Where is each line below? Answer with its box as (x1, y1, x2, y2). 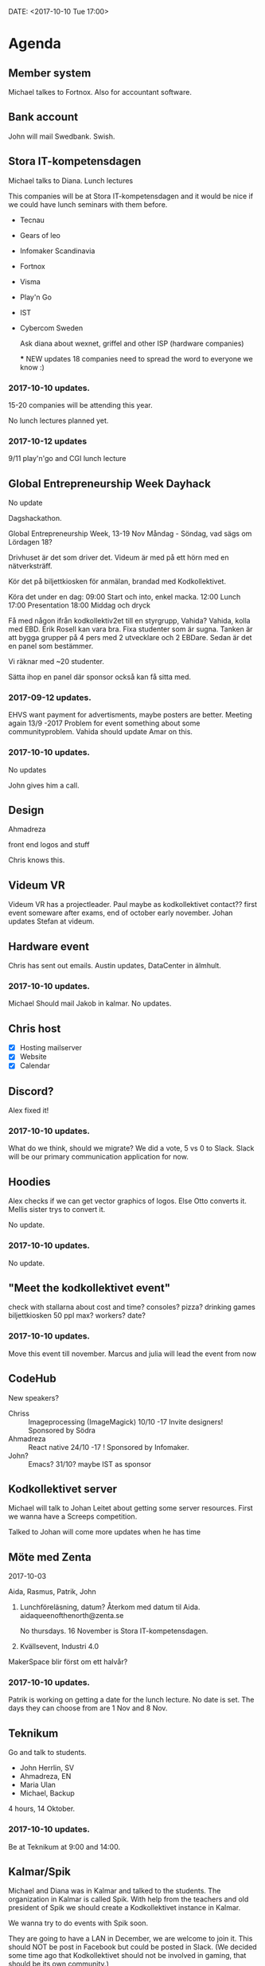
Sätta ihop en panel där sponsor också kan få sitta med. (8, 672, 192, 682)
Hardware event (8, 940, 90, 953)
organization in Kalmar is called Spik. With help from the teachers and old (8, 1894, 249, 1904)
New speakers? (8, 1393, 60, 1402)
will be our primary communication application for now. (8, 1152, 189, 1162)
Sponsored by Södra (28, 1425, 95, 1435)
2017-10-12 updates (8, 436, 88, 447)
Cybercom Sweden (19, 322, 84, 333)
